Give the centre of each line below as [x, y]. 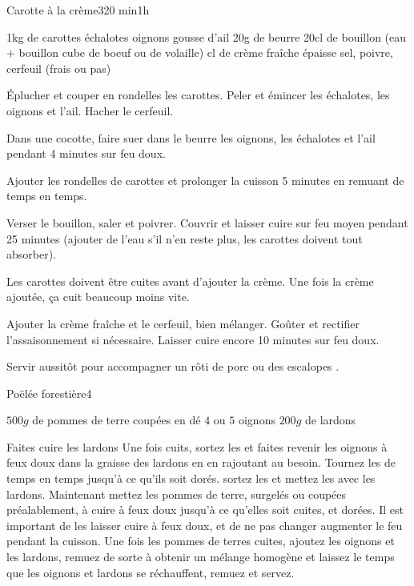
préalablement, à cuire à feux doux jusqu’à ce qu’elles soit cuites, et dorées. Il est [205, 510]
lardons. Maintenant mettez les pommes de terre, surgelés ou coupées [177, 494]
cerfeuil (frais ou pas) [59, 68]
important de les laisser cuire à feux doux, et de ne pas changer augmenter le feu [205, 525]
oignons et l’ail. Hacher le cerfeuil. [90, 110]
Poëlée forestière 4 [49, 393]
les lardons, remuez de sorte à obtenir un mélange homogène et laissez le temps [201, 557]
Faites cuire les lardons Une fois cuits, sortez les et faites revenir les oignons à [197, 446]
